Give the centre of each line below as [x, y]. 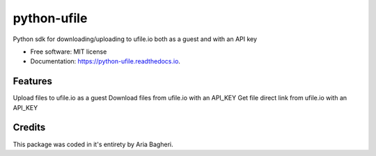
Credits [29, 128]
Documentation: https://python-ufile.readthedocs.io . [105, 61]
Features [32, 81]
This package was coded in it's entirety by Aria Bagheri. [93, 144]
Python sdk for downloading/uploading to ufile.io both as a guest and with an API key [135, 39]
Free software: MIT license [69, 52]
